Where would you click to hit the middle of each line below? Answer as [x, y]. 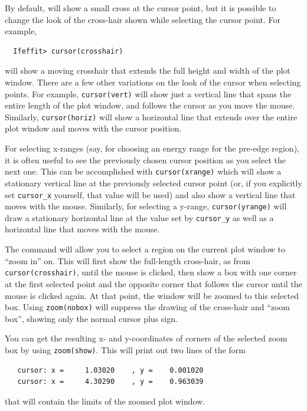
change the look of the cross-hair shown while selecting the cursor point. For [143, 19]
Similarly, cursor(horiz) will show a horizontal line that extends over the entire [151, 116]
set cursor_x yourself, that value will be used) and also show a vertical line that [150, 194]
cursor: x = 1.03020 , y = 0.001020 [110, 370]
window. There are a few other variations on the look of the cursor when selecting [153, 82]
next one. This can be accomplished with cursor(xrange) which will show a [143, 171]
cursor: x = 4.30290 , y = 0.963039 [110, 382]
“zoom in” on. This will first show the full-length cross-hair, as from [128, 260]
